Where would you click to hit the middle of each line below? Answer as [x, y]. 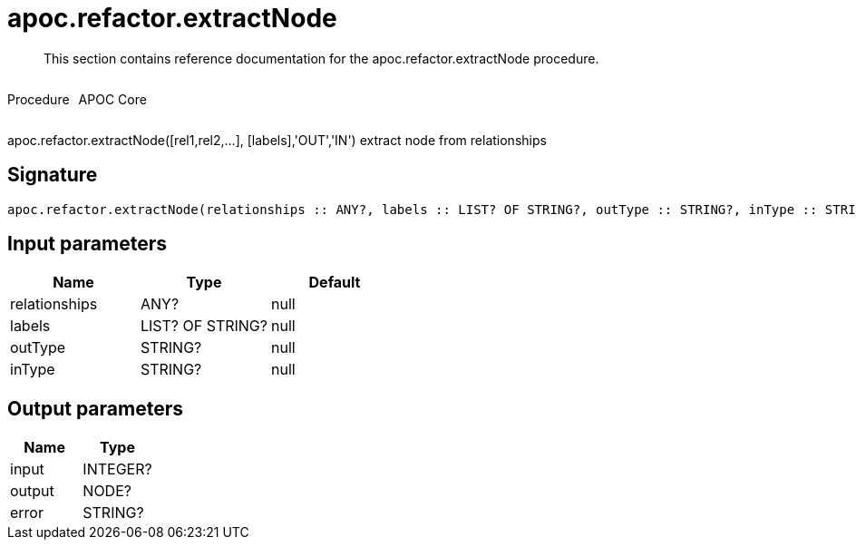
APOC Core [112, 99]
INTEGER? [117, 469]
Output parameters [95, 408]
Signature [53, 175]
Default [335, 283]
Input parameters [88, 244]
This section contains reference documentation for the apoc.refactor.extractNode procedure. [321, 58]
